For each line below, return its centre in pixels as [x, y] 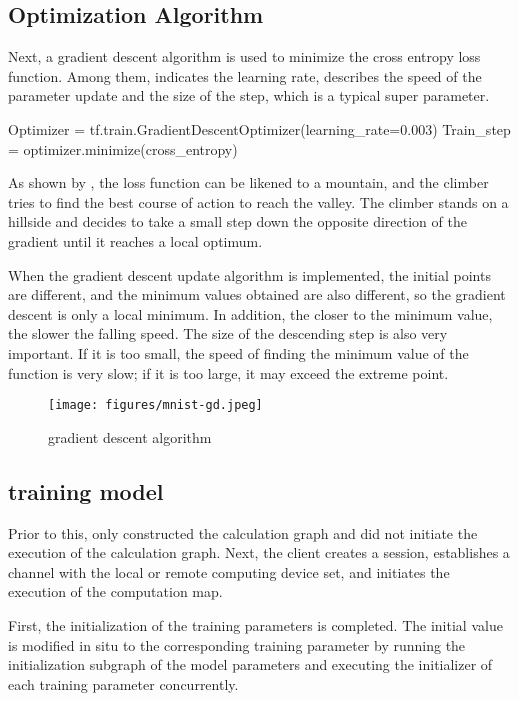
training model [86, 490]
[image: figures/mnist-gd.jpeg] [155, 405]
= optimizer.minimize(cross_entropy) [123, 148]
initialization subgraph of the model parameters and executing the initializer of [250, 664]
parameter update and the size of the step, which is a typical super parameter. [249, 95]
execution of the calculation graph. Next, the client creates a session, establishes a [259, 552]
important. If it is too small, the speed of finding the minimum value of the [238, 352]
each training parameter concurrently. [123, 683]
